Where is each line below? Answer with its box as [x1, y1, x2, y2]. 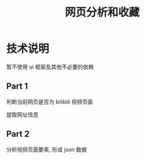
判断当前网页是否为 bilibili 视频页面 [6, 98, 93, 105]
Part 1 [6, 81, 29, 92]
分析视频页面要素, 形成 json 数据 [6, 146, 87, 153]
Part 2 [6, 129, 30, 140]
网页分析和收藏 [64, 5, 140, 19]
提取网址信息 [6, 110, 38, 118]
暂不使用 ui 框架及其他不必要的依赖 [6, 63, 94, 70]
